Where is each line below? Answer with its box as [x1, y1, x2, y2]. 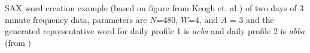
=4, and [189, 13, 218, 25]
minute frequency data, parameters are [5, 13, 147, 25]
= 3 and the [229, 13, 274, 25]
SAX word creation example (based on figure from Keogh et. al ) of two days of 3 [5, 2, 304, 14]
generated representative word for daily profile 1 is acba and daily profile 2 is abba [5, 25, 305, 37]
